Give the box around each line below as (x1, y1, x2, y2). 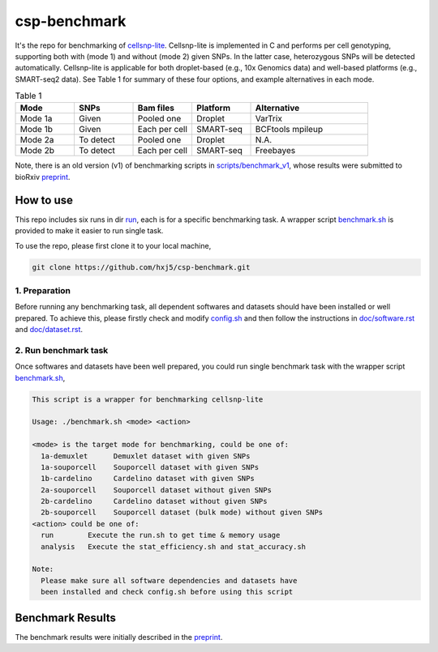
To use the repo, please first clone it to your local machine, (15, 241, 212, 250)
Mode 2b (19, 145, 54, 156)
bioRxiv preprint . (15, 172, 71, 181)
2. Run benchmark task (15, 344, 109, 356)
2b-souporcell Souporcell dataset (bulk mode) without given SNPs (41, 508, 324, 518)
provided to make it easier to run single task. (15, 226, 164, 236)
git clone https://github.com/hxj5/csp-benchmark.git (32, 262, 251, 271)
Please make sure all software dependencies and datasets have (41, 576, 298, 585)
